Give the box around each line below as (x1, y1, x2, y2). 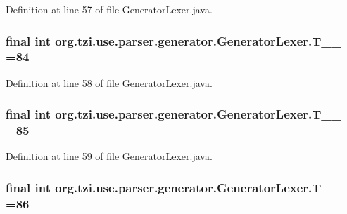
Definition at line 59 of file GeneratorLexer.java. (6, 149, 213, 163)
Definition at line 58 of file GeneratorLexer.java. (6, 75, 213, 90)
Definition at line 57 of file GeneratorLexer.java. (6, 2, 213, 16)
